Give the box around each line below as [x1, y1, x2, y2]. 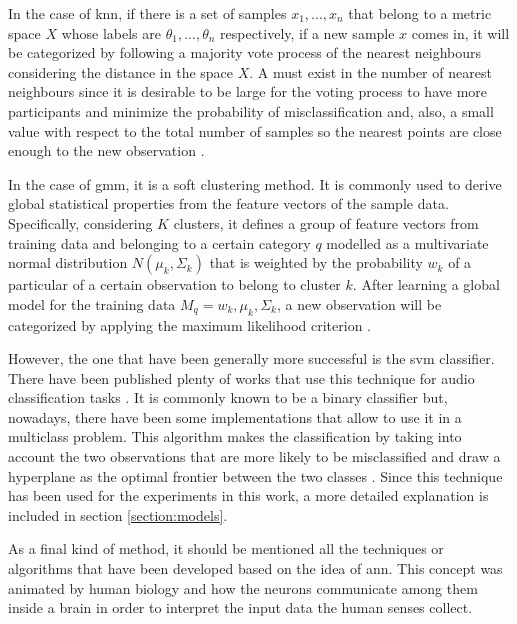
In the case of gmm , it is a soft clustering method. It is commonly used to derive [8, 173, 502, 194]
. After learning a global [352, 274, 500, 295]
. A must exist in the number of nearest [249, 61, 492, 82]
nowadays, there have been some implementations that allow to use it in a [8, 406, 462, 427]
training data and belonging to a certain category [8, 232, 311, 253]
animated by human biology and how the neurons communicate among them [8, 577, 478, 598]
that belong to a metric [348, 3, 492, 23]
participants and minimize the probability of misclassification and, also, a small [8, 100, 494, 121]
